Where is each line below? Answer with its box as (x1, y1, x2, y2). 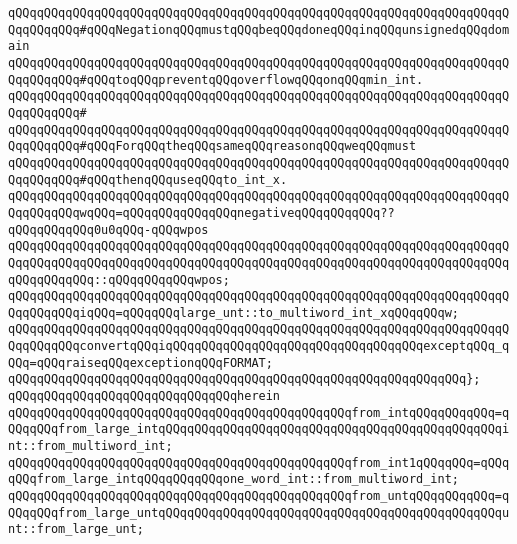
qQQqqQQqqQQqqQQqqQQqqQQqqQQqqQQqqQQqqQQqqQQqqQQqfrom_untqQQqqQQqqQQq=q (8, 489, 510, 504)
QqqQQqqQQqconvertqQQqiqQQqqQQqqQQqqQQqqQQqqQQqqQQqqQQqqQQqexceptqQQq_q (8, 339, 510, 354)
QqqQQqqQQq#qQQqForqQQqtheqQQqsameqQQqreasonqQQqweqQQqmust (8, 139, 417, 154)
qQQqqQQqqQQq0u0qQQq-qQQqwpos (8, 222, 209, 237)
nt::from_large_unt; (8, 522, 145, 537)
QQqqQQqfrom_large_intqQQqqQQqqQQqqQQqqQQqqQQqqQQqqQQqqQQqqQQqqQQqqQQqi (8, 422, 510, 437)
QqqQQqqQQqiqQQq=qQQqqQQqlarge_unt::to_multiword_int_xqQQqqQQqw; (8, 305, 460, 320)
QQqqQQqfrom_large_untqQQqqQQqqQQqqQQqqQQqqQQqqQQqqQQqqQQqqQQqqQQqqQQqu (8, 505, 510, 520)
